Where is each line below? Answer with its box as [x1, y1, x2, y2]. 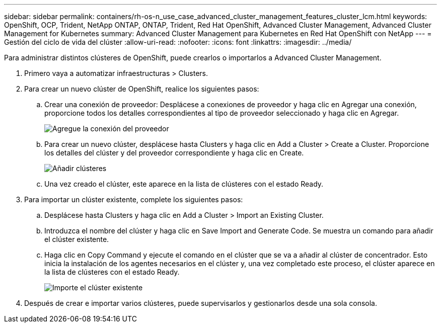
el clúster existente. [44, 235, 109, 243]
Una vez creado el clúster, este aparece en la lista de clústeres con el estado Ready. [44, 180, 324, 188]
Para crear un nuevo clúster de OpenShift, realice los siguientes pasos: [24, 85, 259, 93]
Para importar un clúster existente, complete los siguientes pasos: [24, 195, 243, 204]
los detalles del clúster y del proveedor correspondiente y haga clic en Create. [44, 148, 304, 157]
